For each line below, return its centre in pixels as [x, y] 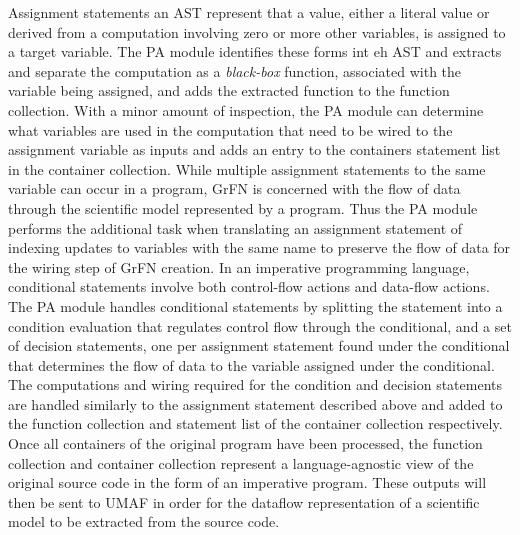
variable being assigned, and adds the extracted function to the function [229, 90]
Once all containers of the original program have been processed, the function [245, 443]
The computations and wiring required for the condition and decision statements [255, 384]
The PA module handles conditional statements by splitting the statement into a [255, 305]
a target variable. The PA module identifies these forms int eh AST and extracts [255, 51]
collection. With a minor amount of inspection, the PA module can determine [246, 109]
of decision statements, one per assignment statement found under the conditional [259, 345]
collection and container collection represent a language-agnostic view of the [241, 462]
